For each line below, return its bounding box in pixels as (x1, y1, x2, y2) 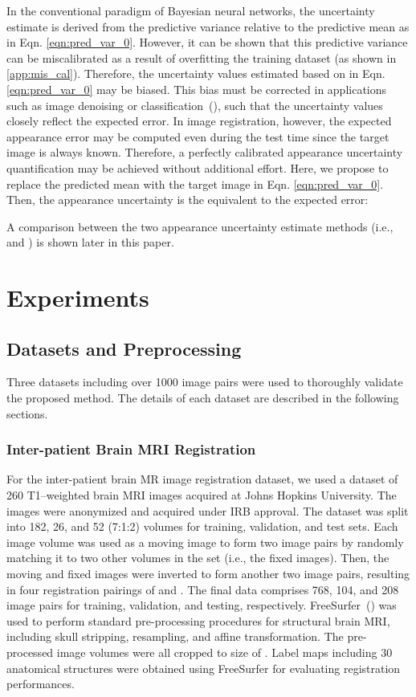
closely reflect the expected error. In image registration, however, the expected (6, 112, 392, 129)
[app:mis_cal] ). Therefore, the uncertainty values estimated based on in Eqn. (6, 65, 385, 82)
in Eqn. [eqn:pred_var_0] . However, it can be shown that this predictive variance (6, 34, 408, 51)
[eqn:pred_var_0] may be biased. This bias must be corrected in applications (6, 80, 387, 97)
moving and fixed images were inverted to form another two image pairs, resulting (6, 565, 410, 582)
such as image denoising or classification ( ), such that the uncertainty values (6, 96, 383, 113)
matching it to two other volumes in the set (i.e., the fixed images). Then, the (6, 549, 389, 566)
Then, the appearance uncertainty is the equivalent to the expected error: (6, 191, 369, 208)
